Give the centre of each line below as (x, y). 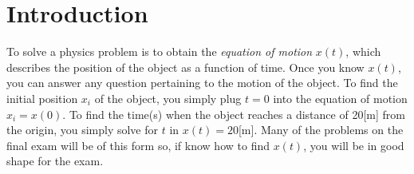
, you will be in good (354, 145)
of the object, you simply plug (168, 98)
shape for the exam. (55, 161)
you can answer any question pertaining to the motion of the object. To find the (202, 83)
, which (363, 51)
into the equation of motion (340, 98)
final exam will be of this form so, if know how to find (138, 145)
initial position (42, 98)
